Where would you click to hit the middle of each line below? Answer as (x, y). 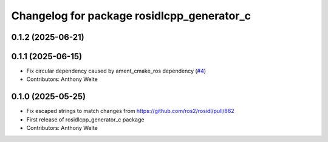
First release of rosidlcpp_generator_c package (85, 119)
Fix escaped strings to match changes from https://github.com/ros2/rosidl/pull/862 (130, 111)
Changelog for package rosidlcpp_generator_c (131, 16)
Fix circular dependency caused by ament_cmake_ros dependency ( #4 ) (116, 71)
